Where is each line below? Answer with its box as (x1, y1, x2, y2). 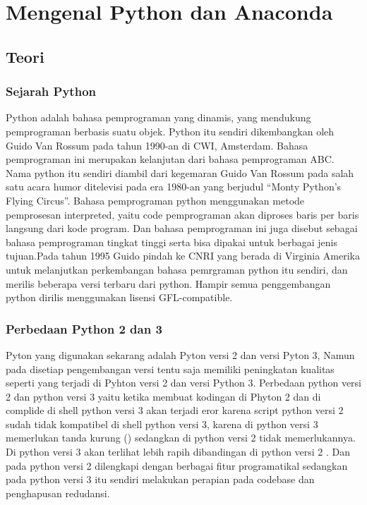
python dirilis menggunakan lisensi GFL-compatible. (6, 290, 233, 305)
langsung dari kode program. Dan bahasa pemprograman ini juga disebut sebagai (6, 221, 358, 236)
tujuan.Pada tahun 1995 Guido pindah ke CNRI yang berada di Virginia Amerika (6, 248, 360, 263)
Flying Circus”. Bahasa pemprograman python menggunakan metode (6, 193, 305, 207)
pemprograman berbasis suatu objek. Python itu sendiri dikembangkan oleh (6, 123, 335, 138)
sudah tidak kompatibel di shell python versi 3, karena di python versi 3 (6, 416, 318, 431)
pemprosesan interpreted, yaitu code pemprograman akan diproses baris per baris (6, 207, 359, 221)
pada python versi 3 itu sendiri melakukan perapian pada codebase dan (6, 472, 315, 487)
